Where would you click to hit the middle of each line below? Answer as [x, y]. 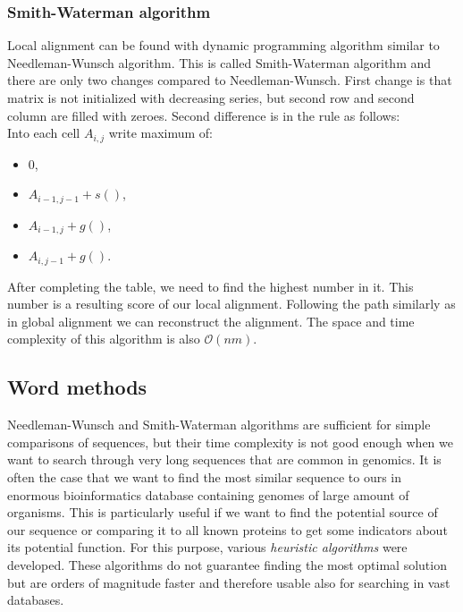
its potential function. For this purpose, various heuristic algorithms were [207, 547]
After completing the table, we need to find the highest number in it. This [210, 286]
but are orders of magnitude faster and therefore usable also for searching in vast [229, 582]
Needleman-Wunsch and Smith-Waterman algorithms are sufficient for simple [219, 425]
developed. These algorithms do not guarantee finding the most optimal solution [227, 564]
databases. [36, 600]
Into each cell [44, 133]
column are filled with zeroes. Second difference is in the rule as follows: [204, 115]
